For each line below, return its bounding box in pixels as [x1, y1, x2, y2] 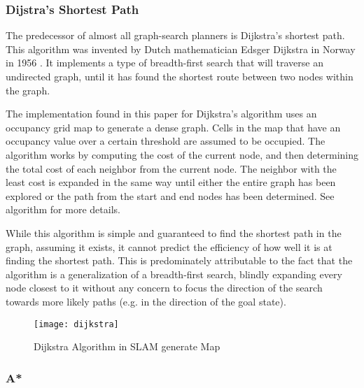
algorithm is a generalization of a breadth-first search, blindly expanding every [6, 266, 342, 281]
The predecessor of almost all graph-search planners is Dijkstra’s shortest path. [6, 28, 345, 43]
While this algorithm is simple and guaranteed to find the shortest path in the [6, 225, 342, 240]
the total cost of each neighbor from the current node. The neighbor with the [6, 161, 337, 175]
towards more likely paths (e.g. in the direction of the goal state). [6, 294, 286, 308]
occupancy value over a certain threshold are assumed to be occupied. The [6, 134, 325, 148]
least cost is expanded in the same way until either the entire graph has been [6, 175, 336, 189]
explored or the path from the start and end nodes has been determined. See [6, 188, 335, 203]
